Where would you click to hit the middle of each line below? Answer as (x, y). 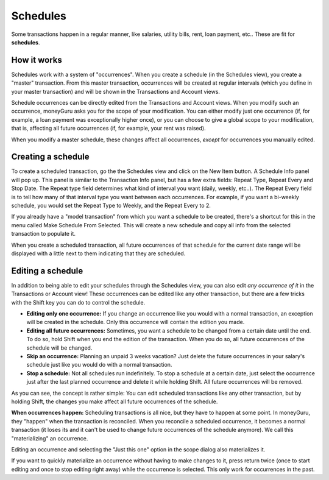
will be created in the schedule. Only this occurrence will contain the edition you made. (136, 322)
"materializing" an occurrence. (50, 438)
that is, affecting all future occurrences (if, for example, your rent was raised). (109, 129)
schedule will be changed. (59, 348)
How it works (37, 60)
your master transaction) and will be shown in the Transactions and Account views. (116, 91)
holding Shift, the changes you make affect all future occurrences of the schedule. (115, 401)
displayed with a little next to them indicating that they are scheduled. (98, 253)
